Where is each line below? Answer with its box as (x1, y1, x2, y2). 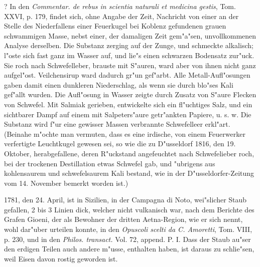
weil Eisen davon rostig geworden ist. (4, 253, 118, 263)
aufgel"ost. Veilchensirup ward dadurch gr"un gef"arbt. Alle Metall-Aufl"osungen (4, 70, 250, 80)
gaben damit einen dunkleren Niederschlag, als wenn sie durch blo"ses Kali (4, 79, 233, 90)
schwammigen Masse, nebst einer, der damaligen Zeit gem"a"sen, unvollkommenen (4, 30, 256, 41)
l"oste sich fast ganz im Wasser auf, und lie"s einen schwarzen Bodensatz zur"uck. (4, 50, 254, 60)
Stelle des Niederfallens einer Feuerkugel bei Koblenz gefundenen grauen (4, 21, 226, 31)
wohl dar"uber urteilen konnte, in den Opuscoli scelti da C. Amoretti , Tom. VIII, (4, 224, 252, 234)
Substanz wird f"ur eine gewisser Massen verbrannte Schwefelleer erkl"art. (4, 119, 230, 129)
